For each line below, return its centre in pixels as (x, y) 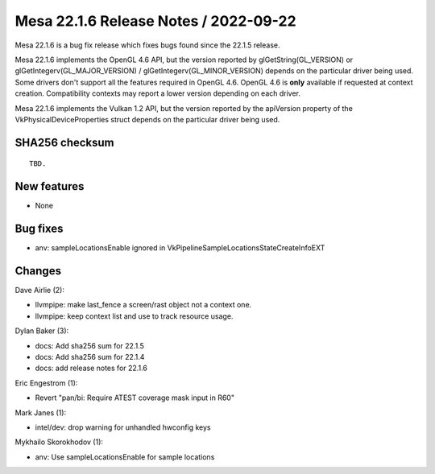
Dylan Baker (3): (42, 331)
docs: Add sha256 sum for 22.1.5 (90, 345)
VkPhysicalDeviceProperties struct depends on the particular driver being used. (147, 119)
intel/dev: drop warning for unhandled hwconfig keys (123, 427)
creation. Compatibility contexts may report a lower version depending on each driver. (158, 93)
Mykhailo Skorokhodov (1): (59, 442)
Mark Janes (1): (41, 412)
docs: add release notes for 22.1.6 (91, 368)
